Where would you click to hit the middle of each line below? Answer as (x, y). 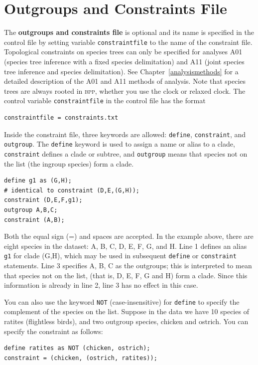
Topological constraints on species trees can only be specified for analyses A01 (123, 52)
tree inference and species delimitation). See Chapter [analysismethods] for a (121, 71)
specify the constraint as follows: (54, 331)
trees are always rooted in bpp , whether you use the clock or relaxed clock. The (125, 91)
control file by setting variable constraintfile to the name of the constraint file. (128, 42)
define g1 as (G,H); (38, 181)
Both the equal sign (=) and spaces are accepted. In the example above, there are (129, 236)
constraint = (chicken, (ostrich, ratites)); (81, 358)
